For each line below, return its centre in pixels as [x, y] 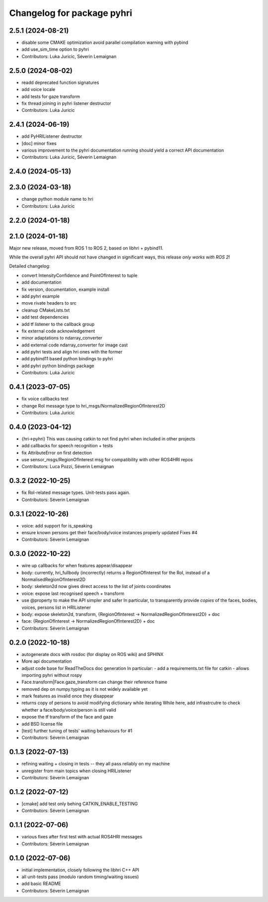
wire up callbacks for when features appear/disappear [77, 566]
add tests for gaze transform [51, 96]
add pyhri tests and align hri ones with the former [72, 352]
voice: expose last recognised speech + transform [73, 593]
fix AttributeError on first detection [57, 453]
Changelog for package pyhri [71, 13]
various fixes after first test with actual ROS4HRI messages [82, 837]
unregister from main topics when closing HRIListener [76, 771]
